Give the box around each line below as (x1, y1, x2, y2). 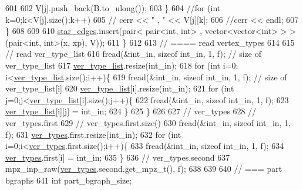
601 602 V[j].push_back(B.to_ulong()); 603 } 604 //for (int (5, 2, 221, 13)
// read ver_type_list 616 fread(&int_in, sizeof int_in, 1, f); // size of (5, 48, 261, 60)
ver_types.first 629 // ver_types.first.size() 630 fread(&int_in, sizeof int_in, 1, (5, 116, 291, 128)
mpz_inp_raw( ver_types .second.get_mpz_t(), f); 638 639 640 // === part (5, 162, 282, 175)
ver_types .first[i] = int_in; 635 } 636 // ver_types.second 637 (5, 151, 230, 163)
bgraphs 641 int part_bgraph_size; (5, 174, 132, 186)
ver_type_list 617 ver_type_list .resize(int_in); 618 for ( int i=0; (5, 59, 238, 71)
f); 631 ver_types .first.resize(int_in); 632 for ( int (5, 128, 181, 140)
